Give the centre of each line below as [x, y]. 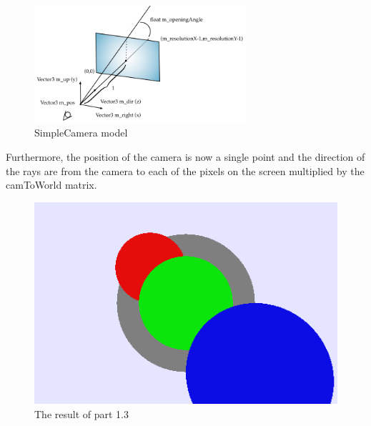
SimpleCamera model [81, 133]
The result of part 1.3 [81, 414]
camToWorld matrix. [51, 185]
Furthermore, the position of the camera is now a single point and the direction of [185, 156]
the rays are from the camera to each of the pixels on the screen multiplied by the [185, 170]
